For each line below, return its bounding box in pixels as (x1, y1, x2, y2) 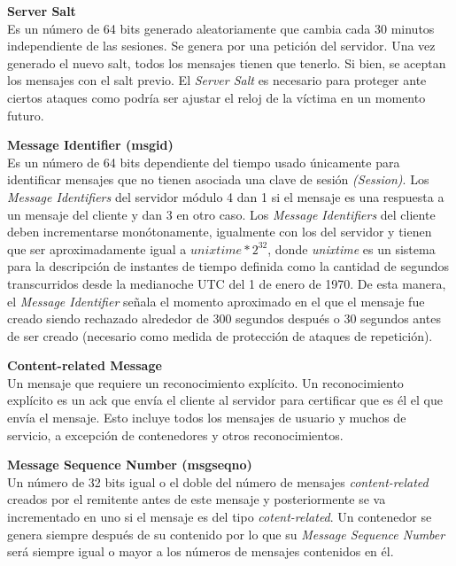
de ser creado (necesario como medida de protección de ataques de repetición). (7, 326, 433, 345)
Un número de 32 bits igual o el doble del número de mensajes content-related (7, 472, 429, 491)
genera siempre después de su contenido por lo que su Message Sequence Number (7, 524, 445, 543)
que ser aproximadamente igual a (7, 239, 187, 258)
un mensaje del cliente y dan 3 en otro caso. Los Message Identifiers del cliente (7, 205, 436, 223)
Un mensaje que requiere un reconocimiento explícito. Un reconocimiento (7, 373, 404, 392)
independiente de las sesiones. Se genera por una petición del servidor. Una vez (7, 36, 436, 55)
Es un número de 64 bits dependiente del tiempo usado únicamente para (7, 152, 400, 171)
